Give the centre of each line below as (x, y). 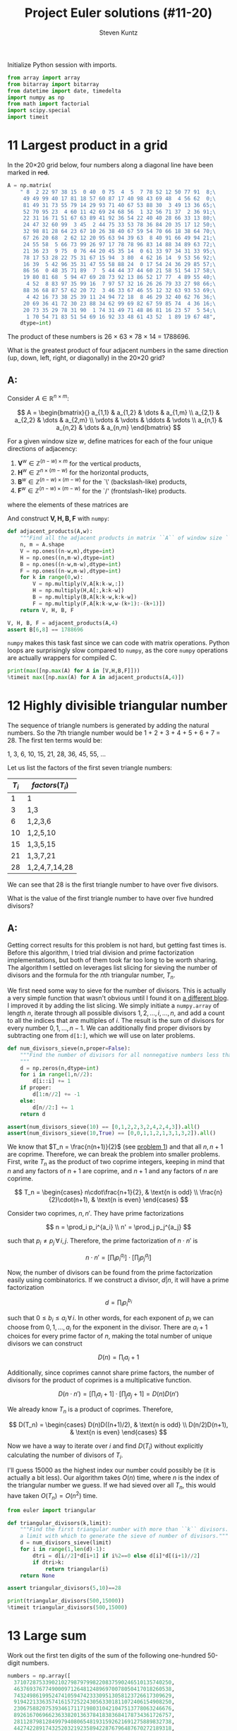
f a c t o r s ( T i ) (50, 786)
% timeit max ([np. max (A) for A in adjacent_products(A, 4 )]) (96, 678)
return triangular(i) (77, 1569)
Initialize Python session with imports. (62, 64)
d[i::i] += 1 (52, 1082)
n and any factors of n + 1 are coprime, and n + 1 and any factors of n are (113, 1171)
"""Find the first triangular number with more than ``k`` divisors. (124, 1530)
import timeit (28, 117)
